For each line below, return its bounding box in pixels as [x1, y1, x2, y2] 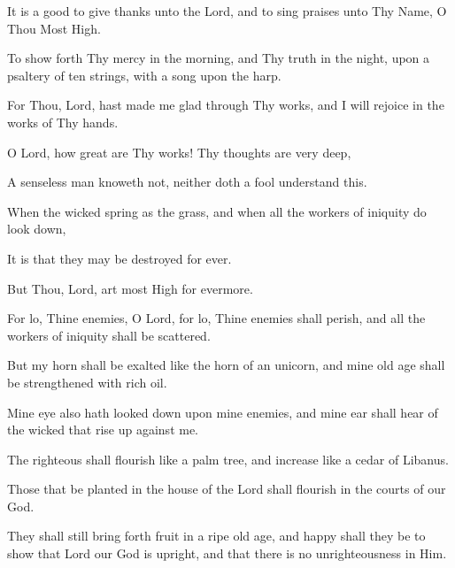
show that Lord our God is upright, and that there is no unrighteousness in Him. [7, 544, 447, 563]
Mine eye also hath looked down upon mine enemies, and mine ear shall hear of [7, 403, 438, 421]
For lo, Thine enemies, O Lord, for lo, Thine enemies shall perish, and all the [7, 309, 426, 327]
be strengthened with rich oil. [7, 372, 167, 391]
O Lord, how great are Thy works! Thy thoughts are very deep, [7, 142, 351, 161]
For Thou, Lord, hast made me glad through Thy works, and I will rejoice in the [7, 96, 444, 114]
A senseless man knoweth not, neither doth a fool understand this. [7, 173, 367, 191]
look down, [7, 219, 66, 238]
